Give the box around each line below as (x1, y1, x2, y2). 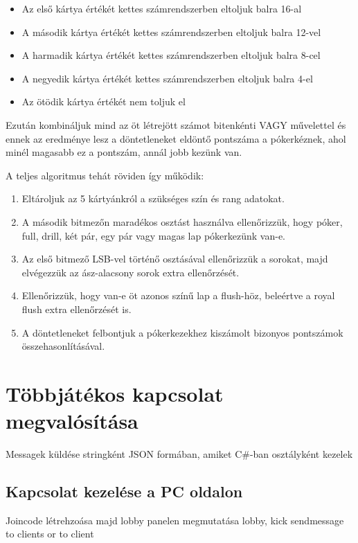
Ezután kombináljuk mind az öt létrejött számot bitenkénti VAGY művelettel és (6, 117, 346, 132)
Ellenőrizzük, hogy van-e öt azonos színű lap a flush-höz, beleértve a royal (21, 288, 335, 303)
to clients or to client (6, 526, 94, 541)
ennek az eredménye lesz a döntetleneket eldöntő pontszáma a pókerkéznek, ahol (6, 131, 346, 145)
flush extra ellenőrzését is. (21, 301, 132, 316)
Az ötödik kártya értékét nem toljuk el (21, 94, 186, 109)
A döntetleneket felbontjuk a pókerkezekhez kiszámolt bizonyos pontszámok (21, 325, 343, 339)
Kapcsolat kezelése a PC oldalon (6, 480, 243, 501)
